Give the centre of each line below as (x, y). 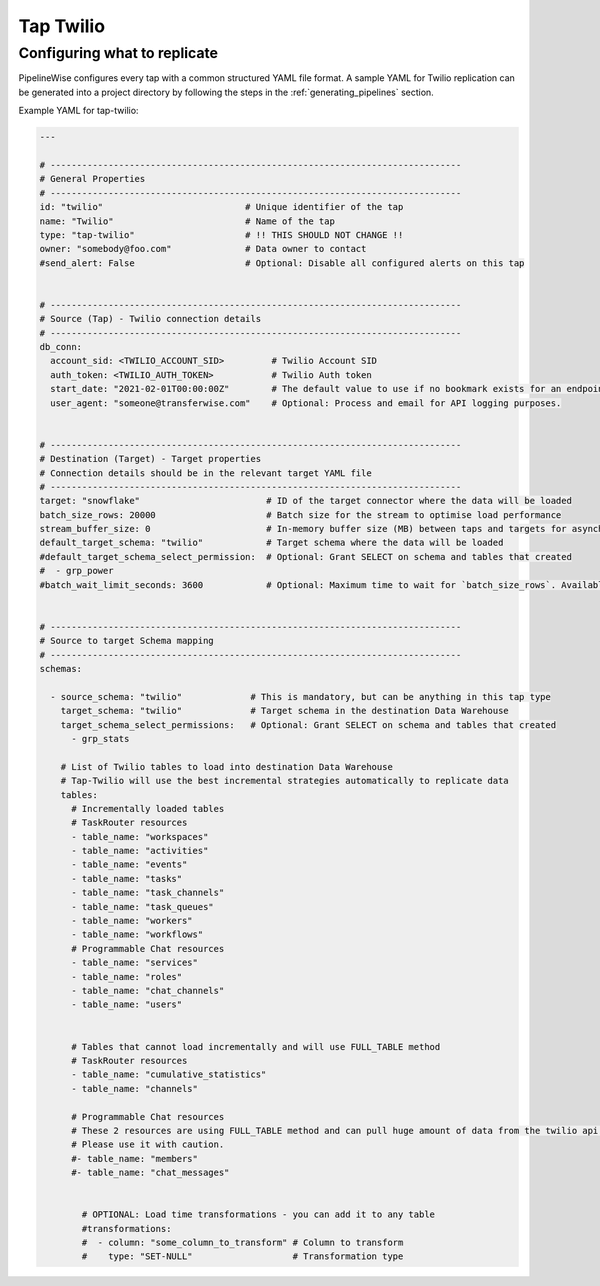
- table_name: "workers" (132, 921)
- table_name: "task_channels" (148, 893)
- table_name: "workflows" (137, 934)
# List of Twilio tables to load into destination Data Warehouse (227, 766)
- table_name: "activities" (140, 851)
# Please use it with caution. (148, 1144)
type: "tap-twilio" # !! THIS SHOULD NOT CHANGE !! (221, 234)
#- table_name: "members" (135, 1158)
